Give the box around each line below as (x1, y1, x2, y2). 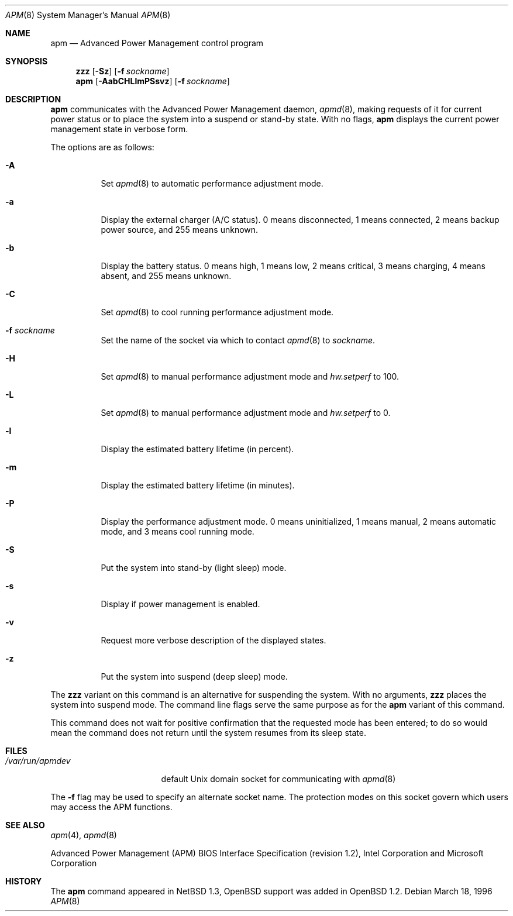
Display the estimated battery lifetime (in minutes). (101, 480, 295, 490)
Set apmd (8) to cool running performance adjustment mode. (101, 307, 334, 317)
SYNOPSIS (5, 56, 48, 66)
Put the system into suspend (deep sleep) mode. (101, 671, 288, 681)
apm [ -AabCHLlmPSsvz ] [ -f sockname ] (75, 76, 230, 86)
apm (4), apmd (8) (50, 830, 117, 840)
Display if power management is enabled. (101, 599, 260, 609)
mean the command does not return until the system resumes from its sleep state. (50, 728, 366, 738)
